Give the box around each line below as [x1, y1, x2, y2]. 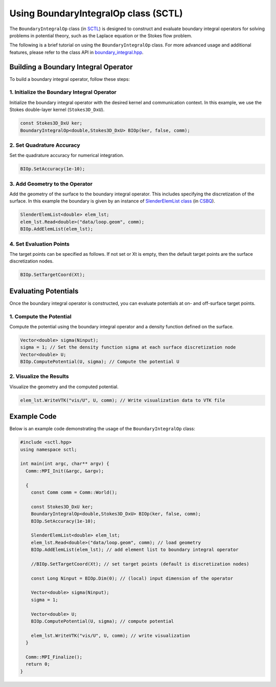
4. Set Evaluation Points [9, 240, 70, 248]
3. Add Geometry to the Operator [9, 180, 93, 187]
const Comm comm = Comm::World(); [31, 489, 118, 495]
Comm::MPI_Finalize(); [26, 654, 83, 660]
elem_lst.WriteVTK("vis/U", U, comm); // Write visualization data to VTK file [20, 397, 225, 403]
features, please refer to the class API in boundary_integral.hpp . [9, 49, 144, 55]
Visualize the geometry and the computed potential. [9, 384, 119, 390]
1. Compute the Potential [9, 313, 72, 320]
